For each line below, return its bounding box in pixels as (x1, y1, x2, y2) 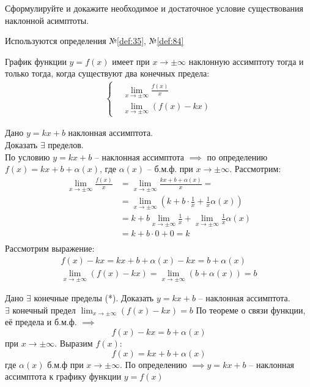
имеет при (112, 54, 150, 67)
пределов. (48, 138, 84, 151)
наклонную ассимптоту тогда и (188, 54, 304, 67)
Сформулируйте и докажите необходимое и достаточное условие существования (5, 2, 303, 14)
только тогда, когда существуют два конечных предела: (5, 67, 210, 80)
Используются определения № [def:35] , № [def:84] (5, 34, 184, 47)
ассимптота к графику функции (5, 370, 122, 383)
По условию (5, 150, 50, 163)
